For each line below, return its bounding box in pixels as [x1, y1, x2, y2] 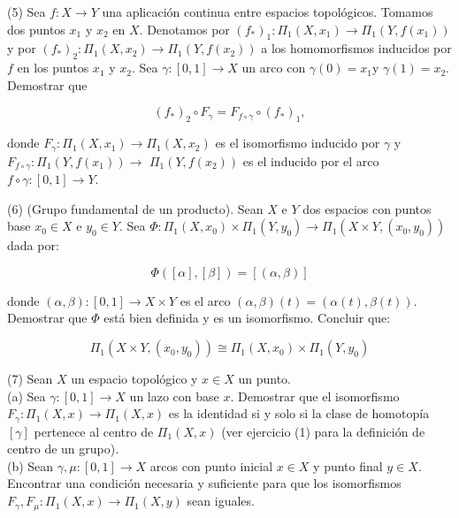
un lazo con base [129, 386, 219, 405]
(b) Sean [7, 456, 54, 475]
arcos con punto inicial [149, 456, 273, 475]
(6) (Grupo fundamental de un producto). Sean [7, 199, 264, 217]
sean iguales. [187, 491, 255, 510]
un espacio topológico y [71, 369, 198, 388]
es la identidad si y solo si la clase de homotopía [168, 404, 430, 423]
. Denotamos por [139, 19, 230, 38]
